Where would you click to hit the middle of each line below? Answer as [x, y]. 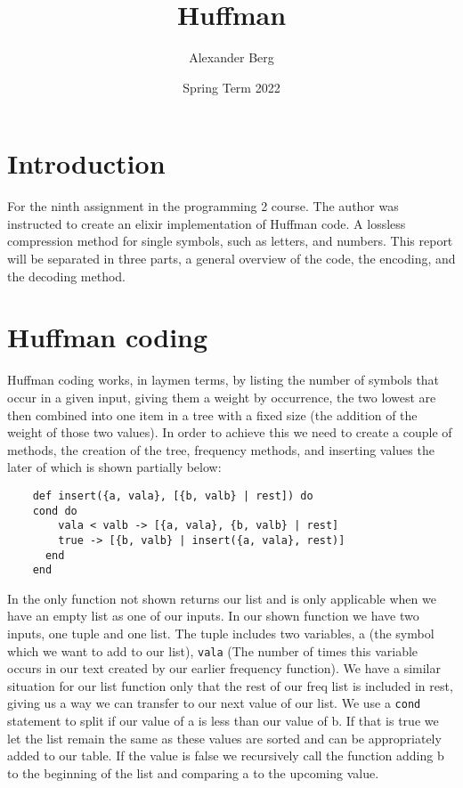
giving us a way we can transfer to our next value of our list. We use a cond [214, 703]
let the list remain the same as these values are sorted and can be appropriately [224, 738]
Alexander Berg [231, 57]
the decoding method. [67, 276]
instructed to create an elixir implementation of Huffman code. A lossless [207, 223]
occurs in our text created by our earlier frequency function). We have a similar [224, 668]
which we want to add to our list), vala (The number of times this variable [213, 650]
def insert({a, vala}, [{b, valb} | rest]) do [173, 496]
